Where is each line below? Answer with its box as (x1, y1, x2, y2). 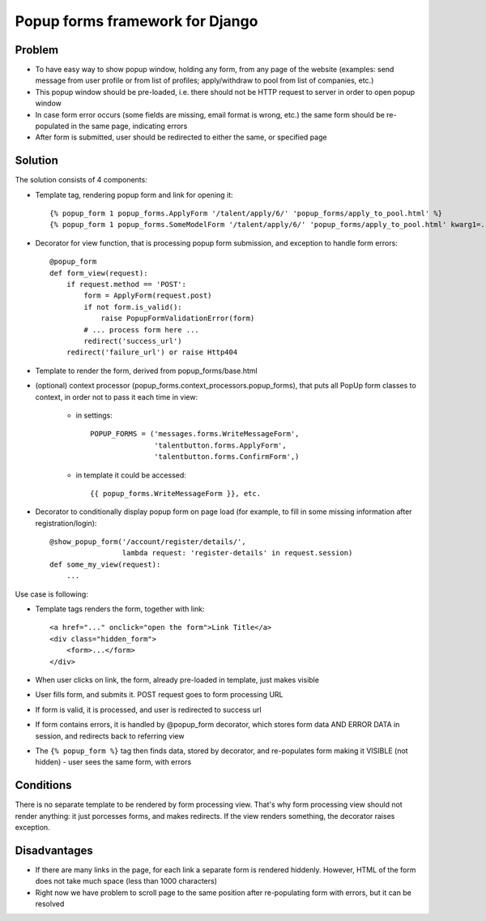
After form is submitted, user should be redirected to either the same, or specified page (35, 132, 327, 142)
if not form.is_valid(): (83, 302, 182, 311)
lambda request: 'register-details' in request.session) (122, 548, 353, 558)
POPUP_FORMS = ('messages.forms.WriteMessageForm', (90, 430, 300, 439)
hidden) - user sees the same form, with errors (35, 757, 192, 767)
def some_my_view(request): (49, 559, 161, 569)
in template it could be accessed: (75, 470, 186, 480)
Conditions (15, 778, 72, 792)
